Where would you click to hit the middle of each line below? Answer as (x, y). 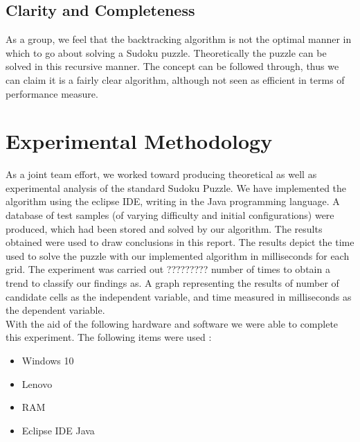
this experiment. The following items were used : (109, 337)
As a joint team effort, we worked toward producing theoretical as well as (161, 174)
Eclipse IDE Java (58, 430)
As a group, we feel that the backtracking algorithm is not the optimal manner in (179, 39)
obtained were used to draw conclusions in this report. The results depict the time (180, 242)
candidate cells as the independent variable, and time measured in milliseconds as (179, 296)
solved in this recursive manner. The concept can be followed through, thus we (172, 66)
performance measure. (52, 93)
